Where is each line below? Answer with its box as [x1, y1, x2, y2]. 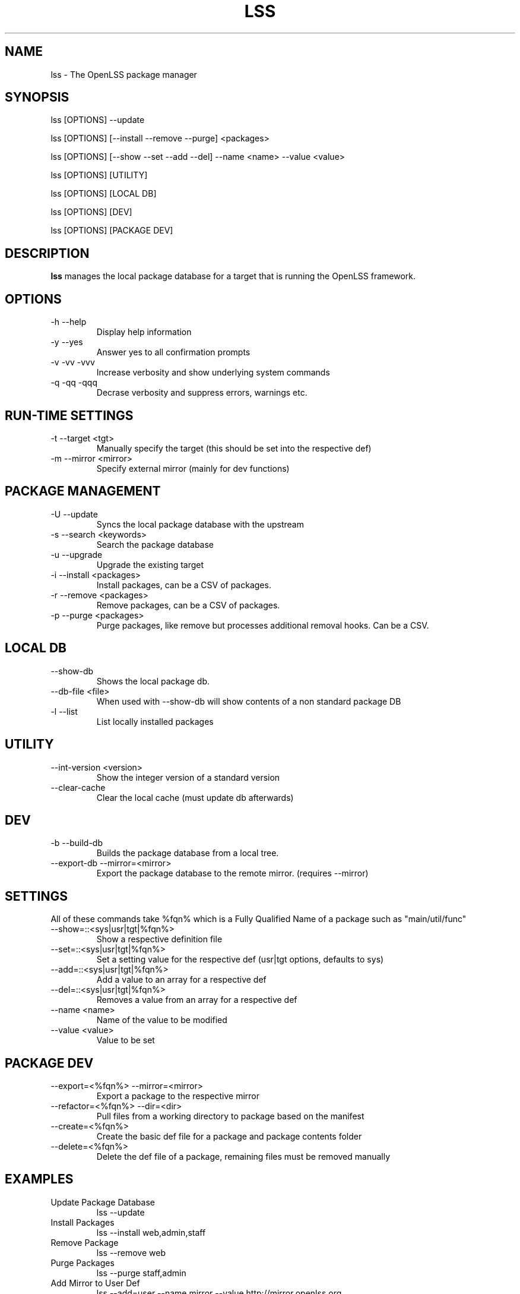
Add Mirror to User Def [50, 1277, 140, 1288]
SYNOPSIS [5, 90, 69, 105]
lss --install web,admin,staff [96, 1227, 206, 1238]
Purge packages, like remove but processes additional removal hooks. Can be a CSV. [96, 620, 429, 630]
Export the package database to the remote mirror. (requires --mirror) [96, 868, 369, 879]
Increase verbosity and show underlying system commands [96, 367, 330, 378]
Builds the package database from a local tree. [96, 848, 279, 859]
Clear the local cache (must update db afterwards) [96, 792, 294, 803]
